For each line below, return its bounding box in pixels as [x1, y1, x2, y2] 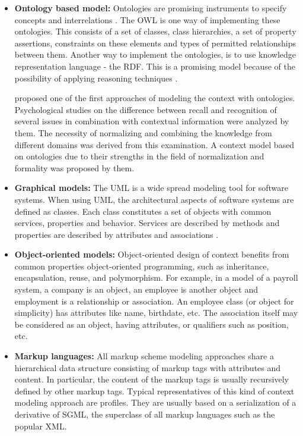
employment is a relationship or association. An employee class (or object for [14, 294, 294, 307]
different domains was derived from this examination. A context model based [14, 138, 295, 150]
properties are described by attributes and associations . [14, 228, 219, 240]
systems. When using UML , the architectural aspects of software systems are [14, 193, 294, 205]
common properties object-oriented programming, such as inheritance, [14, 259, 269, 272]
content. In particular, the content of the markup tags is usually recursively [14, 373, 289, 385]
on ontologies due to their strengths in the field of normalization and [14, 150, 264, 162]
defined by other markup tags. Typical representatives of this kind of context [14, 384, 295, 397]
